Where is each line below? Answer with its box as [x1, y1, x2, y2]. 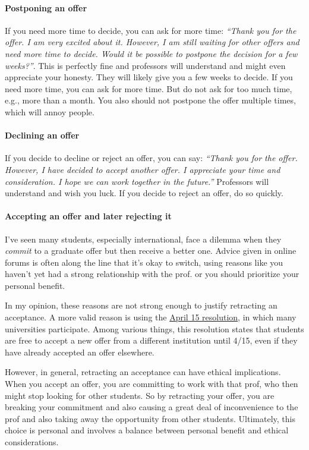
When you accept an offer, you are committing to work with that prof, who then [5, 377, 298, 390]
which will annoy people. [5, 105, 94, 118]
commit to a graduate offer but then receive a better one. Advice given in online [5, 244, 297, 257]
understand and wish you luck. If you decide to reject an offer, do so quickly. [5, 187, 283, 199]
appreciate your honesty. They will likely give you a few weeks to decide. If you [5, 71, 293, 83]
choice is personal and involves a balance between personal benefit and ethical [5, 424, 289, 436]
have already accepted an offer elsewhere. [5, 345, 154, 358]
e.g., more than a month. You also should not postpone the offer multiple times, [5, 94, 296, 106]
